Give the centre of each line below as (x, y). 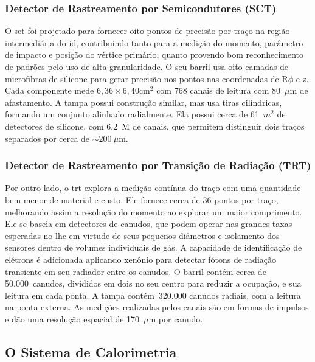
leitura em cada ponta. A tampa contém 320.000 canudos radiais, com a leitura (153, 295)
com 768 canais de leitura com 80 (218, 90)
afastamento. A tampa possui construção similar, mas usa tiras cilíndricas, (144, 102)
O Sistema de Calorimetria (91, 351)
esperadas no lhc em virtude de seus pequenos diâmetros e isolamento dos (142, 235)
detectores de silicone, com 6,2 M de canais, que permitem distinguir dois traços (155, 126)
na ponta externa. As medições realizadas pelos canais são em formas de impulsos (157, 307)
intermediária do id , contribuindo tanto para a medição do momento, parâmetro (154, 42)
